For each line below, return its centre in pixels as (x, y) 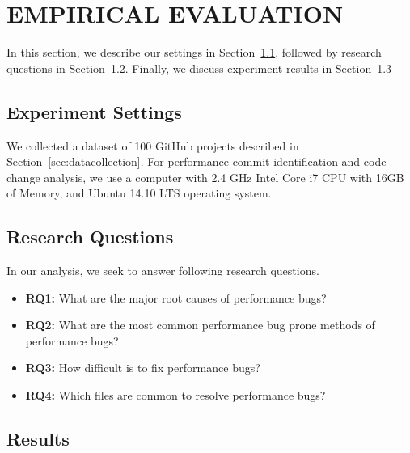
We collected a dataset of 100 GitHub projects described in (153, 145)
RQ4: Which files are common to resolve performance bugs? (175, 395)
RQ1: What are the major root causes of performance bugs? (176, 297)
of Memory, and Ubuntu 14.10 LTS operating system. (139, 193)
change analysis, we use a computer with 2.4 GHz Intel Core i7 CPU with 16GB (205, 177)
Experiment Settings (94, 111)
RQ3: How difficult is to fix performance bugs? (143, 368)
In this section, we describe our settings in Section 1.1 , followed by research (194, 52)
